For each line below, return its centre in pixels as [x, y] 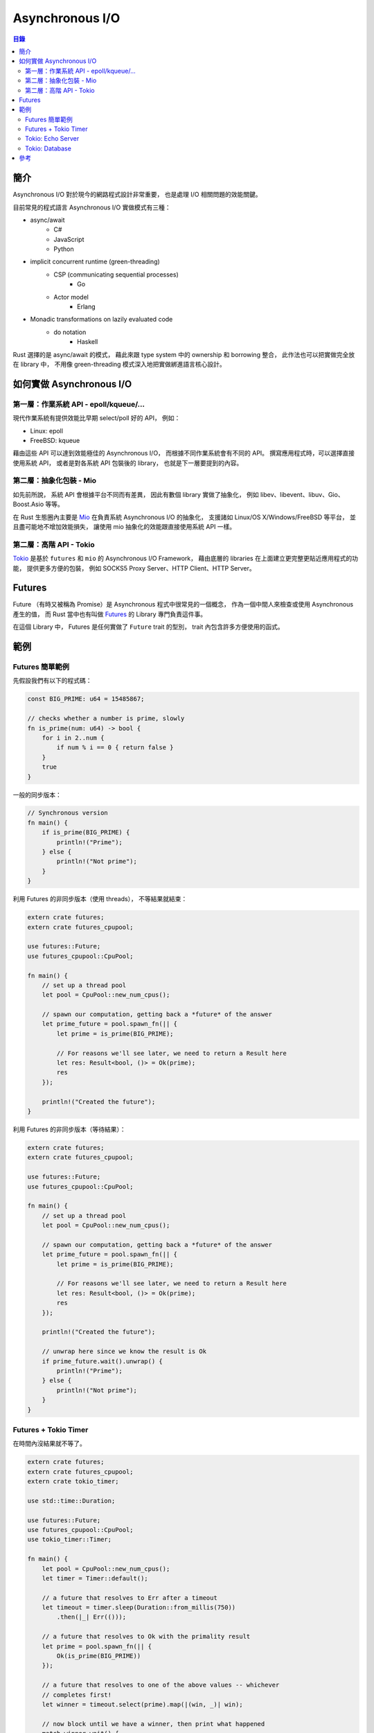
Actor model [71, 297]
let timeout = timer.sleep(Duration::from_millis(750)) [139, 1608]
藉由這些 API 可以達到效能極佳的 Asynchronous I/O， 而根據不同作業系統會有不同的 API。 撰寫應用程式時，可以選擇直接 [184, 453]
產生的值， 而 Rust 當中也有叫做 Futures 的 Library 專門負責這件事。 [110, 614]
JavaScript [69, 239]
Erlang [87, 307]
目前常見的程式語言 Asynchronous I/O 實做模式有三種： [92, 207]
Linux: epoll [47, 430]
